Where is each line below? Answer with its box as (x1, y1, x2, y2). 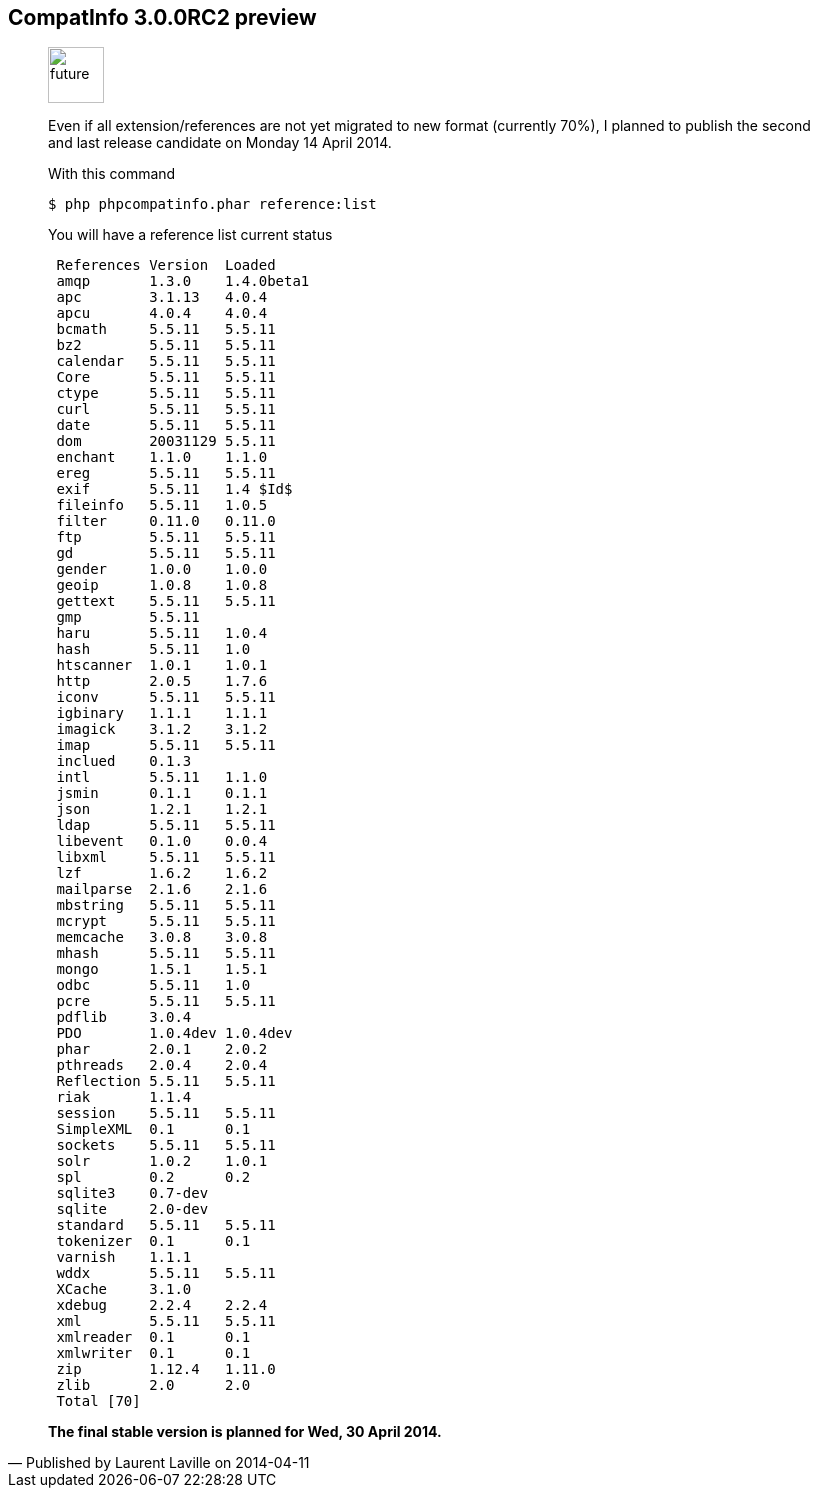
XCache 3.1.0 (56, 1281, 192, 1298)
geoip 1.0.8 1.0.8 (56, 577, 268, 594)
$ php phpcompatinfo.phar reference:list (48, 196, 377, 213)
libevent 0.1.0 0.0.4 (56, 833, 268, 850)
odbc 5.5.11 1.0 (56, 977, 251, 994)
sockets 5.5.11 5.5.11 (56, 1137, 276, 1154)
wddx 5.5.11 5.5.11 (56, 1265, 276, 1282)
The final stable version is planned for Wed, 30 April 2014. (48, 1423, 442, 1441)
